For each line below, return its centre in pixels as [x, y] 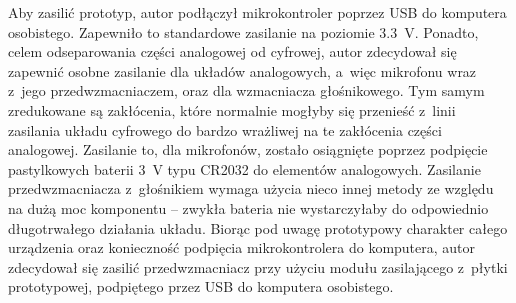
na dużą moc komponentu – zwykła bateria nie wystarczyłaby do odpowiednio [248, 207]
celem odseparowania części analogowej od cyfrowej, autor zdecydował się [232, 51]
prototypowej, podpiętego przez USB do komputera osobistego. [201, 286]
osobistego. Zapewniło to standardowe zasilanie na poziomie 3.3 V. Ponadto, [243, 31]
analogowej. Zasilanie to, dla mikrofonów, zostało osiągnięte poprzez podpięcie [248, 149]
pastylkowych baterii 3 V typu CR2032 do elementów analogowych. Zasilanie [244, 168]
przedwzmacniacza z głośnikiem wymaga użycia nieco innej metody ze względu [251, 188]
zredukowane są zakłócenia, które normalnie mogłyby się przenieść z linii [232, 109]
